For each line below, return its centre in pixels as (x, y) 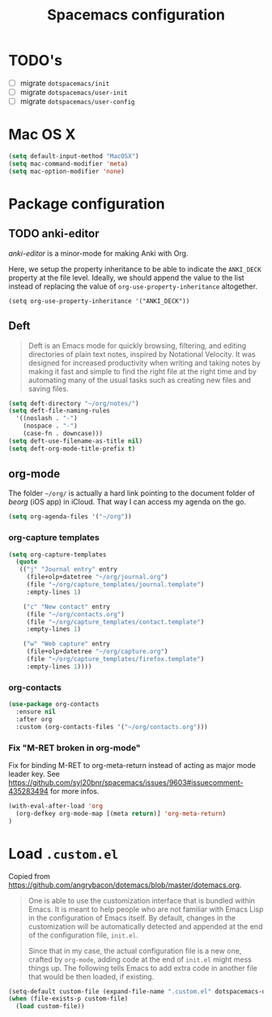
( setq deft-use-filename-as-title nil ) (76, 441)
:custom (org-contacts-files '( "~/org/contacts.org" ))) (112, 727)
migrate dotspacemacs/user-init (74, 92)
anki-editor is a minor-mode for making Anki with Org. (98, 253)
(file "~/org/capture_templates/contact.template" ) (115, 622)
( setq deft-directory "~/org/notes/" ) (74, 403)
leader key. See (34, 774)
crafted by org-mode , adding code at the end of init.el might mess (140, 959)
